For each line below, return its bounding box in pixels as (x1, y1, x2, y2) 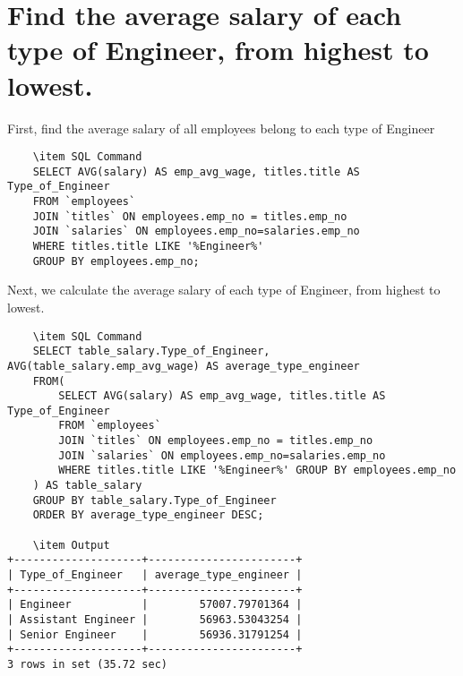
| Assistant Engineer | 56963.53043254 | (7, 613, 303, 626)
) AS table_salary (32, 479, 142, 492)
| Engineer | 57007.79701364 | (7, 598, 303, 612)
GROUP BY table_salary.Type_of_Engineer (32, 493, 277, 507)
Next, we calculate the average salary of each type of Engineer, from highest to (7, 280, 441, 299)
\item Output (32, 538, 110, 552)
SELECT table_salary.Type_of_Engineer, (32, 345, 270, 358)
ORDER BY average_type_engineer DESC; (32, 509, 264, 522)
